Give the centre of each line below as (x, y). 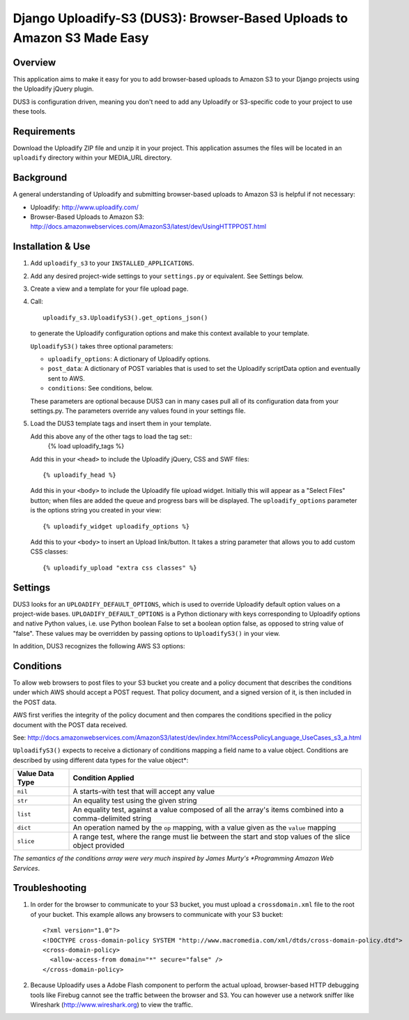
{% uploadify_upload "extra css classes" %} (120, 568)
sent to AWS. (66, 378)
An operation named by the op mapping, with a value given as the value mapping (204, 828)
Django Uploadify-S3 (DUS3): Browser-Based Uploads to (180, 18)
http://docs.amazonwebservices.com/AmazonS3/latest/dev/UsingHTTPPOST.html (148, 227)
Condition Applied (103, 778)
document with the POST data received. (70, 724)
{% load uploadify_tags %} (86, 446)
